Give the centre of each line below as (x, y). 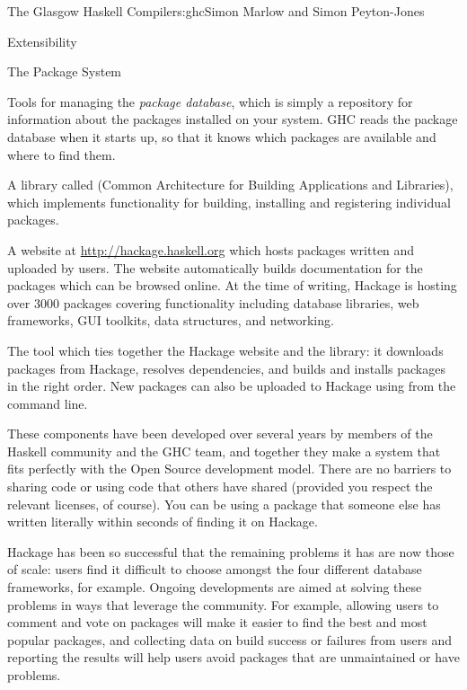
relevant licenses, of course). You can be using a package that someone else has (224, 504)
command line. (48, 403)
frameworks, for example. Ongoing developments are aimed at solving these (215, 587)
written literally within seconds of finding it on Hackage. (163, 522)
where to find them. (62, 154)
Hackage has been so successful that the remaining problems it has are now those (231, 551)
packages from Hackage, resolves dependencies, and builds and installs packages (226, 368)
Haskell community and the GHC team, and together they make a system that (224, 451)
